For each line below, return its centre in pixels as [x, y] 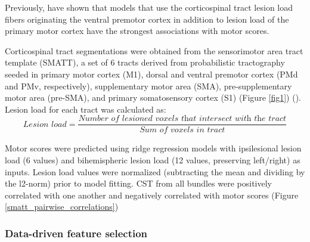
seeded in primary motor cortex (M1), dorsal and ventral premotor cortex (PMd [151, 74]
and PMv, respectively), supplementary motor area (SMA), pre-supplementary [148, 86]
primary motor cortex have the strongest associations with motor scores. [137, 31]
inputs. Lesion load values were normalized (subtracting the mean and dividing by [155, 171]
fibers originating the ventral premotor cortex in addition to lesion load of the [147, 19]
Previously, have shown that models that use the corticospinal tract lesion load [149, 7]
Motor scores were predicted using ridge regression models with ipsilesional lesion [153, 148]
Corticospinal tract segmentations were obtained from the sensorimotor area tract [154, 50]
